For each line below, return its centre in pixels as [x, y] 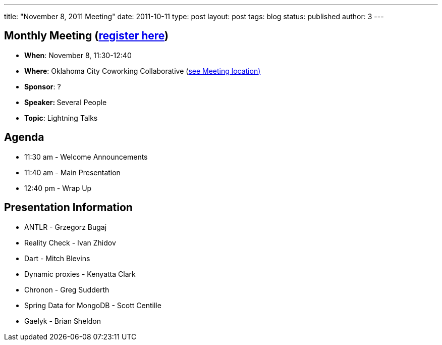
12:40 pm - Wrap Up [58, 188]
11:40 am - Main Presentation [72, 172]
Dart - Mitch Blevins [57, 258]
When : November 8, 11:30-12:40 [78, 55]
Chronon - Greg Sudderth [67, 289]
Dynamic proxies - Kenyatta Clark [80, 274]
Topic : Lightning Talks [61, 118]
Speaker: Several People [66, 102]
